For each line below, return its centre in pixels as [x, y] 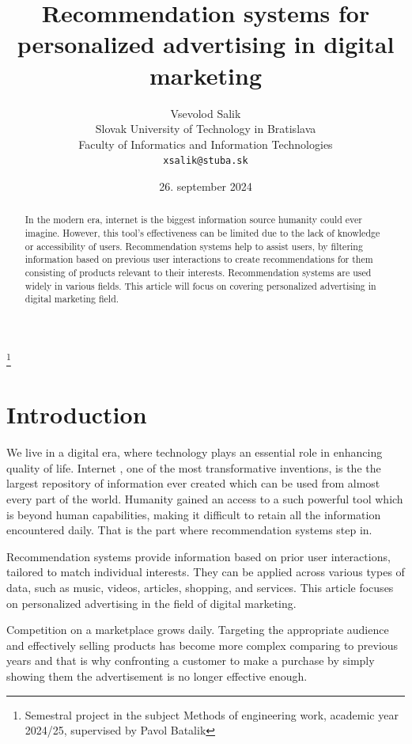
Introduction [77, 414]
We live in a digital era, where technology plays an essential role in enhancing [195, 452]
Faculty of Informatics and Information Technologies [206, 144]
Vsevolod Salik [206, 113]
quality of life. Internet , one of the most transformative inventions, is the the [194, 467]
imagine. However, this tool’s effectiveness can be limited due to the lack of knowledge [202, 232]
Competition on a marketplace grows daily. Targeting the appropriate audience [198, 630]
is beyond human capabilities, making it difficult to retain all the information [194, 514]
